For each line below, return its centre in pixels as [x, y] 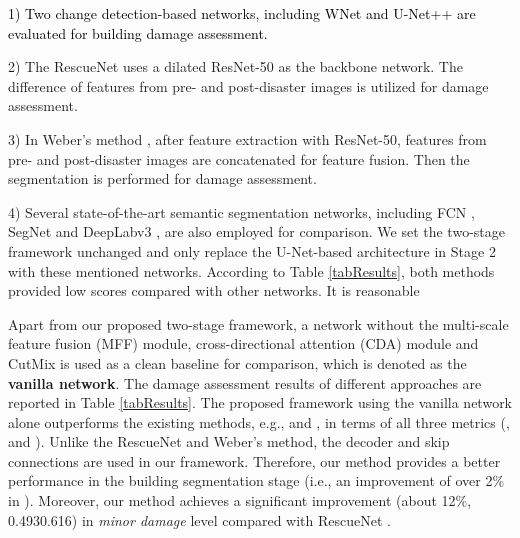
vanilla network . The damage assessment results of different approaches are [245, 382]
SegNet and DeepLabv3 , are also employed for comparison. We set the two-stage [256, 231]
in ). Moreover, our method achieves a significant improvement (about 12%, [240, 500]
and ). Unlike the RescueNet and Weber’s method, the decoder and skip [229, 441]
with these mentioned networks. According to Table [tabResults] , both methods [251, 270]
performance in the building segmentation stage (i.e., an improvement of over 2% [256, 480]
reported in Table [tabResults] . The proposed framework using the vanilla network [260, 402]
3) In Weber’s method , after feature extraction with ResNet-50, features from [247, 138]
